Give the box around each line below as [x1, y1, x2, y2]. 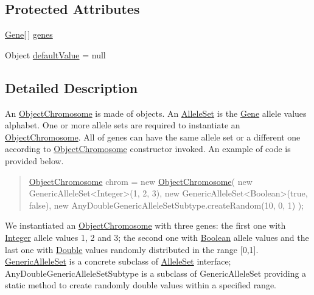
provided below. [5, 154, 64, 167]
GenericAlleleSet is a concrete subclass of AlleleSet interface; [5, 255, 231, 268]
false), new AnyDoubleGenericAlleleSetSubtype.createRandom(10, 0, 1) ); [29, 198, 304, 211]
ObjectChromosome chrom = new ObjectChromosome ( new [29, 175, 253, 187]
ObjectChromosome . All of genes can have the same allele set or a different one [5, 130, 301, 143]
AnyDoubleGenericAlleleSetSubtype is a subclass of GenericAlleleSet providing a [5, 266, 307, 279]
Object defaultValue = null [5, 48, 106, 61]
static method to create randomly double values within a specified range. [5, 279, 277, 291]
